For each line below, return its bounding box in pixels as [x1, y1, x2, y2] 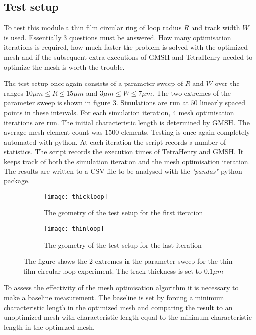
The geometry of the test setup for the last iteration [44, 239, 202, 250]
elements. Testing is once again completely [121, 127, 250, 137]
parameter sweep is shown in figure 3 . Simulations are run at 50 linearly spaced [4, 97, 245, 108]
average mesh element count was [4, 127, 103, 137]
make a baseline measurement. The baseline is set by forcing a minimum [4, 292, 224, 302]
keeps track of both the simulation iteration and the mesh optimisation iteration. [4, 156, 250, 166]
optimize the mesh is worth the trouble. [4, 61, 125, 72]
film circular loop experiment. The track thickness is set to [24, 265, 202, 276]
